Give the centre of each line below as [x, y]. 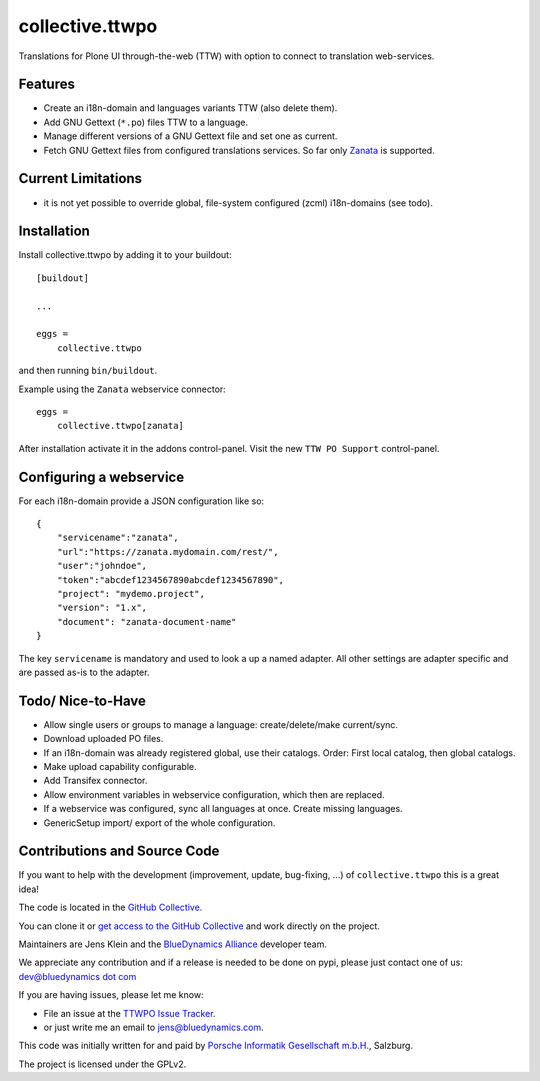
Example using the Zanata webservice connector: [122, 389]
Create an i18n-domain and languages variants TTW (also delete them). [190, 108]
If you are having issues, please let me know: [111, 995]
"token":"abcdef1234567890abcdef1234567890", [170, 579]
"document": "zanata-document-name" [146, 621]
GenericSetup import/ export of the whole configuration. [159, 822]
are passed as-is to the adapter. [84, 672]
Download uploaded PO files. [103, 739]
